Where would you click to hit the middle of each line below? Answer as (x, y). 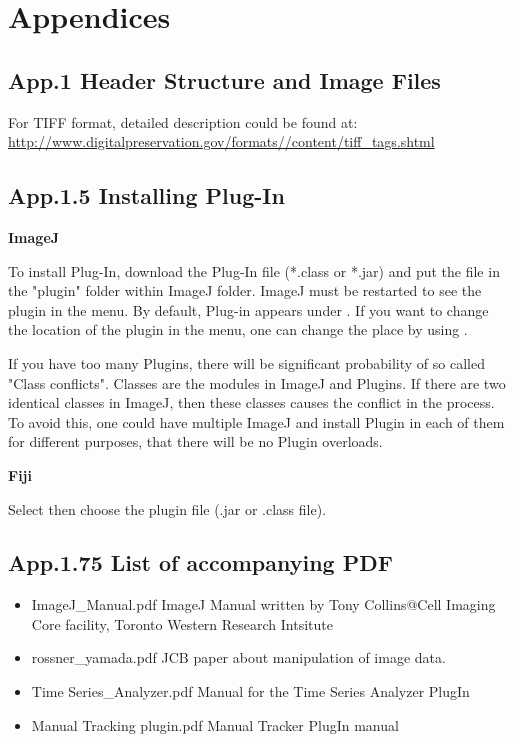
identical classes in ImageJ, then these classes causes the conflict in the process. (251, 402)
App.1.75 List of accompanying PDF (200, 562)
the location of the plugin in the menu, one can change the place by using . (238, 329)
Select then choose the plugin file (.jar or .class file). (167, 508)
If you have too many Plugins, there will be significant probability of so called (246, 362)
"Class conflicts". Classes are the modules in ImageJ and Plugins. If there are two (257, 382)
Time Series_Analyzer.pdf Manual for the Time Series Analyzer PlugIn (250, 691)
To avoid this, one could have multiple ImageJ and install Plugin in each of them (256, 421)
